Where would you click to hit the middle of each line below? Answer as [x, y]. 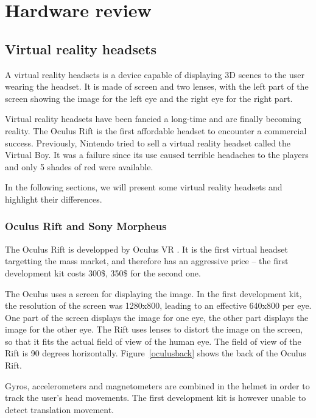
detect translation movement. [59, 409]
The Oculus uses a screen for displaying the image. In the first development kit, [153, 293]
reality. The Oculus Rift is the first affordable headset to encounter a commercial [156, 130]
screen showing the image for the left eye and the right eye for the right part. [149, 98]
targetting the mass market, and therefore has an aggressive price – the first [147, 261]
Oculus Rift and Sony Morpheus [86, 226]
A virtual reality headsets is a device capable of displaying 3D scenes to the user [155, 74]
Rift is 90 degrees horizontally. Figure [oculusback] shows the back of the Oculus [156, 353]
